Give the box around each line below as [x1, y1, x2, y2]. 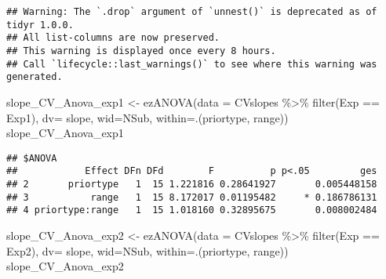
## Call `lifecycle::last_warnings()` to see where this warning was [6, 58, 377, 70]
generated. [6, 71, 63, 83]
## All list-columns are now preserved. [6, 32, 220, 44]
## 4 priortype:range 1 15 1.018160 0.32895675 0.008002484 [6, 205, 377, 216]
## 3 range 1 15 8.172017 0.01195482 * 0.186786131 [6, 191, 377, 203]
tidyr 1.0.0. [6, 19, 74, 31]
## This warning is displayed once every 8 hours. [6, 45, 276, 56]
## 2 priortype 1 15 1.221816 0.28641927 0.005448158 [6, 179, 377, 190]
